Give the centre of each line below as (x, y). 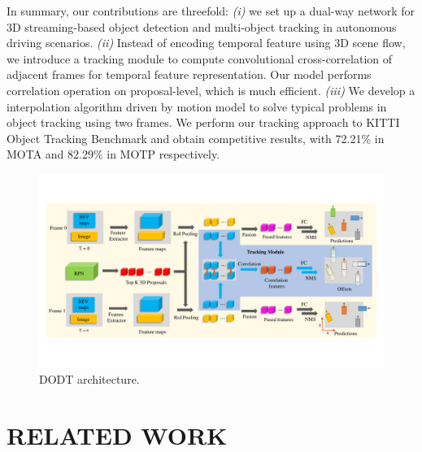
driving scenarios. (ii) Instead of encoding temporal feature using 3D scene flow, (206, 43)
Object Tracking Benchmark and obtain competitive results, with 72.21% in (196, 138)
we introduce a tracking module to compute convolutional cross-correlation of (200, 58)
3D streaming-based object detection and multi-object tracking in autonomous (202, 26)
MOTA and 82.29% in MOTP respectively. (113, 154)
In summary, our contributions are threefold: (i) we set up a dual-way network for (211, 11)
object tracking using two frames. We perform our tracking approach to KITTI (203, 122)
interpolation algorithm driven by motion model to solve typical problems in (197, 106)
